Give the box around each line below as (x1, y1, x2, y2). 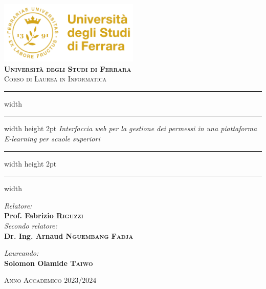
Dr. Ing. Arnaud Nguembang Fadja (4, 230, 134, 241)
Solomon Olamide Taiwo (4, 257, 93, 268)
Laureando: (4, 247, 39, 258)
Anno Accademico (4, 275, 62, 285)
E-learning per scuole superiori (4, 133, 100, 143)
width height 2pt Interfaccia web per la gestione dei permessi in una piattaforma (4, 123, 257, 134)
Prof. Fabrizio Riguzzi (4, 210, 83, 221)
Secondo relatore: (4, 220, 57, 231)
